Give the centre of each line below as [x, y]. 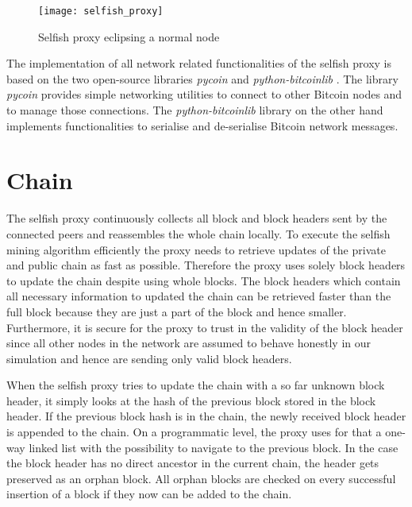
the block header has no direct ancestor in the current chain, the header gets [193, 463]
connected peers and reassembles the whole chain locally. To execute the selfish [198, 233]
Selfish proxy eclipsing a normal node [129, 36]
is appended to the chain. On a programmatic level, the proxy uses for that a [194, 432]
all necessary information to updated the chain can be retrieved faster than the [199, 296]
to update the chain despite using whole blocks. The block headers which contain [204, 280]
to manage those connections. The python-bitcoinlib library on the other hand [195, 110]
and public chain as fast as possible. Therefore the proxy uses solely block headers [206, 265]
